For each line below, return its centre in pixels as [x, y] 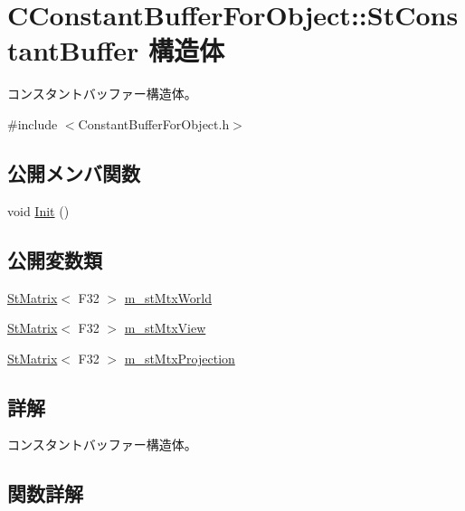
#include [33, 123]
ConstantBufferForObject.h [154, 123]
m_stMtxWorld [168, 297]
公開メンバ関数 [74, 172]
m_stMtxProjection [180, 358]
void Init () [38, 210]
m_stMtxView [165, 328]
